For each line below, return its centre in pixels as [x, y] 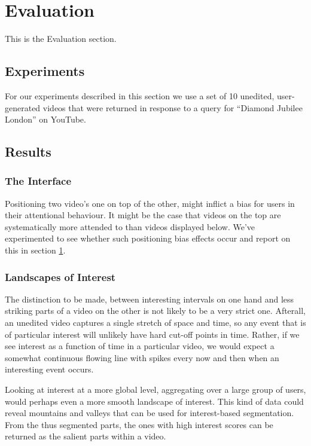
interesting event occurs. [49, 369]
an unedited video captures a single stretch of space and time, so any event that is [155, 323]
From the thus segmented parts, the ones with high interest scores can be [139, 424]
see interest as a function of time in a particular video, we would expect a [140, 346]
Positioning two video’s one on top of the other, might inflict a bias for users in [150, 203]
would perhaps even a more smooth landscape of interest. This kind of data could [154, 401]
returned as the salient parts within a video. [86, 436]
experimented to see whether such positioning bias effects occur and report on [148, 238]
